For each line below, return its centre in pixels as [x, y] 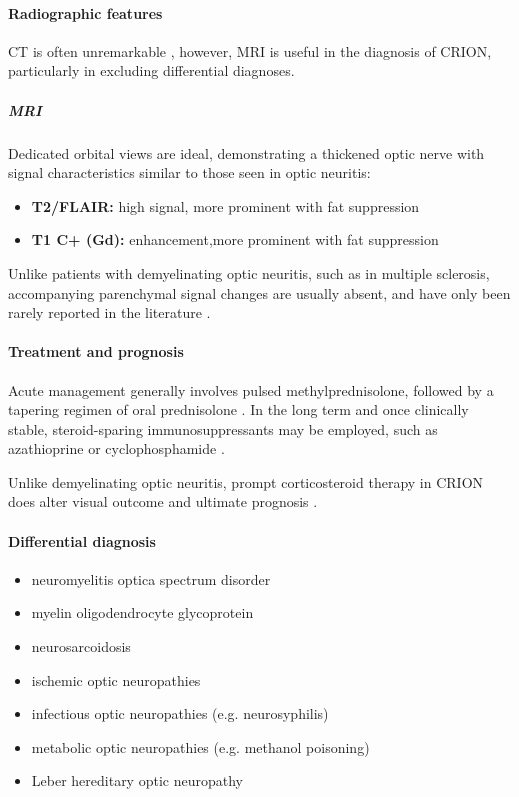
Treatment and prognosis [96, 351]
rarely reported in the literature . [109, 312]
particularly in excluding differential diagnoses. [151, 70]
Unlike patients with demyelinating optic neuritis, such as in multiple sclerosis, [249, 272]
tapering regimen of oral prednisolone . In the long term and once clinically [238, 409]
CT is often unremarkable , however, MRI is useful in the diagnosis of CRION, [250, 50]
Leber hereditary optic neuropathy [137, 780]
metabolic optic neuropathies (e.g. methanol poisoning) [200, 746]
